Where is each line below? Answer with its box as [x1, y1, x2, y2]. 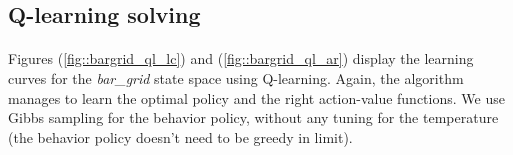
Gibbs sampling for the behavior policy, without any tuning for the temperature [8, 107, 499, 128]
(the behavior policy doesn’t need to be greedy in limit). [8, 126, 353, 147]
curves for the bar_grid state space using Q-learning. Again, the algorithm [8, 67, 464, 88]
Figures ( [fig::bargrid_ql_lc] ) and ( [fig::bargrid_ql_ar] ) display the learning [8, 48, 474, 69]
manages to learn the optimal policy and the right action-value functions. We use [8, 87, 505, 108]
